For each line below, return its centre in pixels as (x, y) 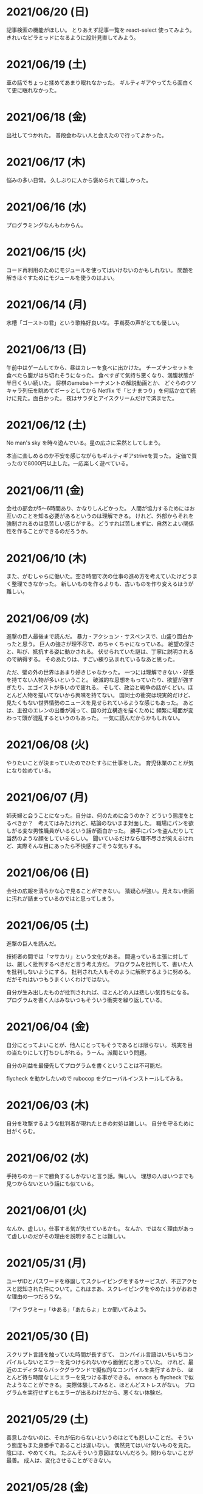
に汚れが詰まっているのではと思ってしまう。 (62, 899)
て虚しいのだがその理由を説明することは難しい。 (67, 1236)
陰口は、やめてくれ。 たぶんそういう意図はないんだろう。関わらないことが (100, 1453)
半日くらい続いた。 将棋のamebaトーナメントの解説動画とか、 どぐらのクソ (101, 383)
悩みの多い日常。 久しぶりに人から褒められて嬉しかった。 (79, 180)
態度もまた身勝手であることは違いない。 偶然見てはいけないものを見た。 (103, 1445)
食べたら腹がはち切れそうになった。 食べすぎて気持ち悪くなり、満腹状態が (100, 375)
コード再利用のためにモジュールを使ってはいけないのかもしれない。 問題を (100, 270)
